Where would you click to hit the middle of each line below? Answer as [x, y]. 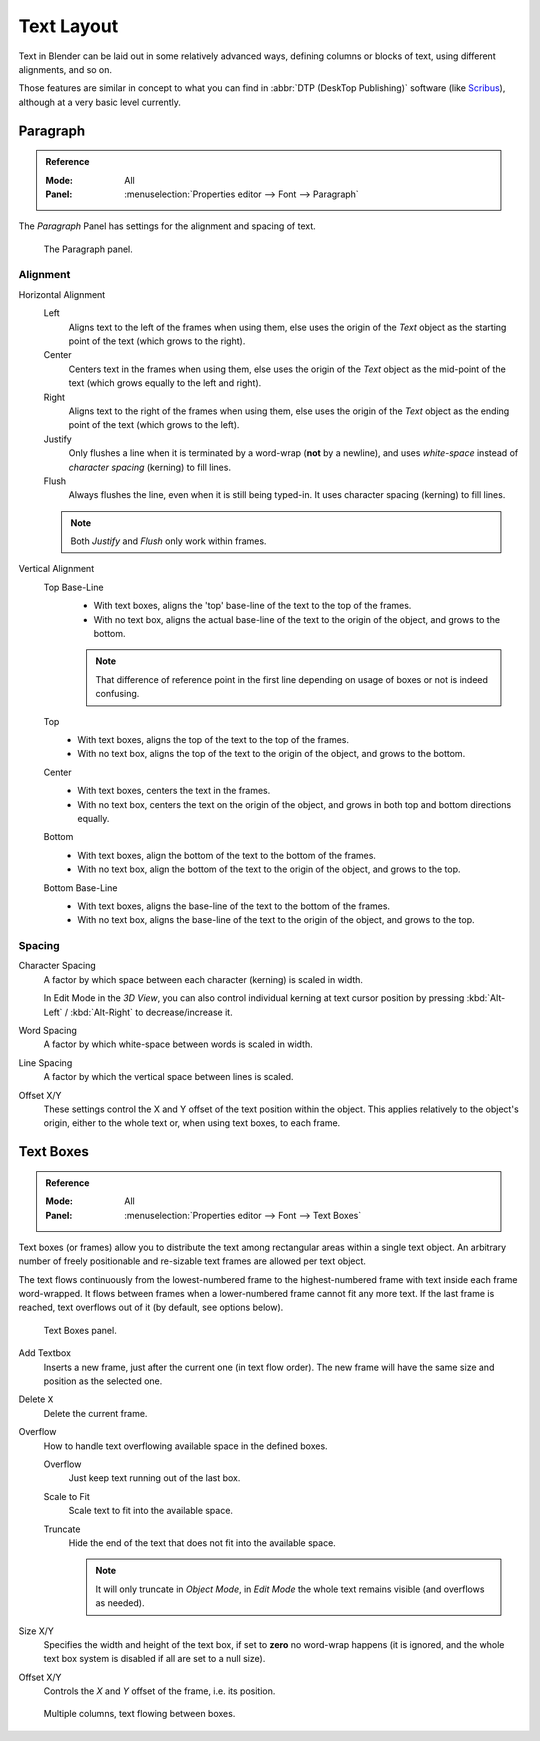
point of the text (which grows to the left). [154, 425]
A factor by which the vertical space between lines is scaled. [168, 1077]
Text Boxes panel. [80, 1330]
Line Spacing [45, 1062]
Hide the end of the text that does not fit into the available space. [202, 1542]
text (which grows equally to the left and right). [165, 383]
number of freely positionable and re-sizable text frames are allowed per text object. [192, 1261]
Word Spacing [47, 1030]
